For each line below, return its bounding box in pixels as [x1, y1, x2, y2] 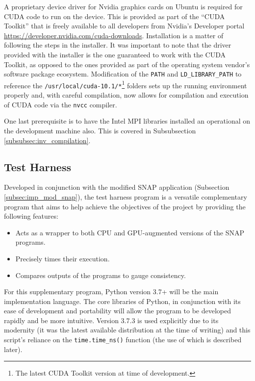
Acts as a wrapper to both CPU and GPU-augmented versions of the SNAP [15, 227, 245, 237]
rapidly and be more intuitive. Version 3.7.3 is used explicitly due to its [4, 315, 219, 325]
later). [4, 344, 23, 354]
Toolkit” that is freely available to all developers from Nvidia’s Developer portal [4, 21, 245, 31]
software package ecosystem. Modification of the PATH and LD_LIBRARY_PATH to [4, 69, 242, 79]
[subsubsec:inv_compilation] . [4, 135, 91, 145]
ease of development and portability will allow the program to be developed [4, 305, 231, 316]
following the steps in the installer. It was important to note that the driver [4, 40, 231, 50]
